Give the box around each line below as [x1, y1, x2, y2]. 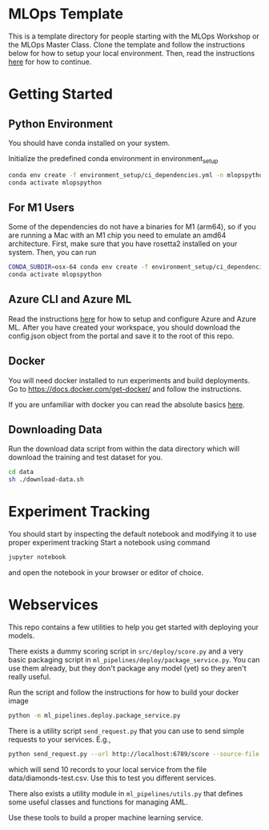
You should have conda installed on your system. [8, 138, 171, 148]
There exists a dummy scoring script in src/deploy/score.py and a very [8, 646, 244, 656]
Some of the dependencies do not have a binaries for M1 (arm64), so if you [8, 222, 256, 232]
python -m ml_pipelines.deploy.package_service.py [8, 711, 181, 719]
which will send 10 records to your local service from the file [8, 764, 207, 774]
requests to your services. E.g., [8, 735, 111, 744]
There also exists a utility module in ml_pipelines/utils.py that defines [8, 788, 243, 798]
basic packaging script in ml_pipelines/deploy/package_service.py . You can [8, 654, 260, 664]
